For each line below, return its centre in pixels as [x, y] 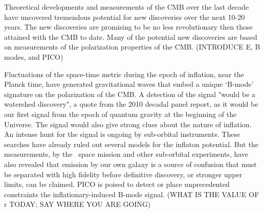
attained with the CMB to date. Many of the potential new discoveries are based [131, 37]
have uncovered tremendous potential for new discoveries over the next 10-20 [125, 17]
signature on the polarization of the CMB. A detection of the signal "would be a [130, 94]
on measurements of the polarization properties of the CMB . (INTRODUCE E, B [132, 47]
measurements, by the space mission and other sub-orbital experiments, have [126, 154]
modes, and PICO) [34, 56]
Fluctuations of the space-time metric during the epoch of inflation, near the [124, 74]
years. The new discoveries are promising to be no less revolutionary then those [128, 27]
